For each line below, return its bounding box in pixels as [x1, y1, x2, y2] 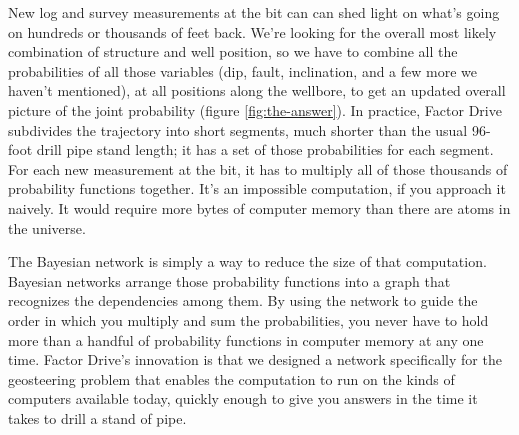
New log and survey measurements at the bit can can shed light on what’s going [8, 2, 500, 22]
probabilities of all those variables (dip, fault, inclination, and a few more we [8, 60, 477, 81]
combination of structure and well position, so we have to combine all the [8, 41, 458, 62]
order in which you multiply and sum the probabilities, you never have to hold [8, 309, 489, 330]
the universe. [8, 217, 86, 238]
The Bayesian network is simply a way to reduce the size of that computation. [8, 251, 487, 272]
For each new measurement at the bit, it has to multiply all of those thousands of [8, 158, 508, 179]
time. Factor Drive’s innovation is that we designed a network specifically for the [8, 349, 502, 370]
